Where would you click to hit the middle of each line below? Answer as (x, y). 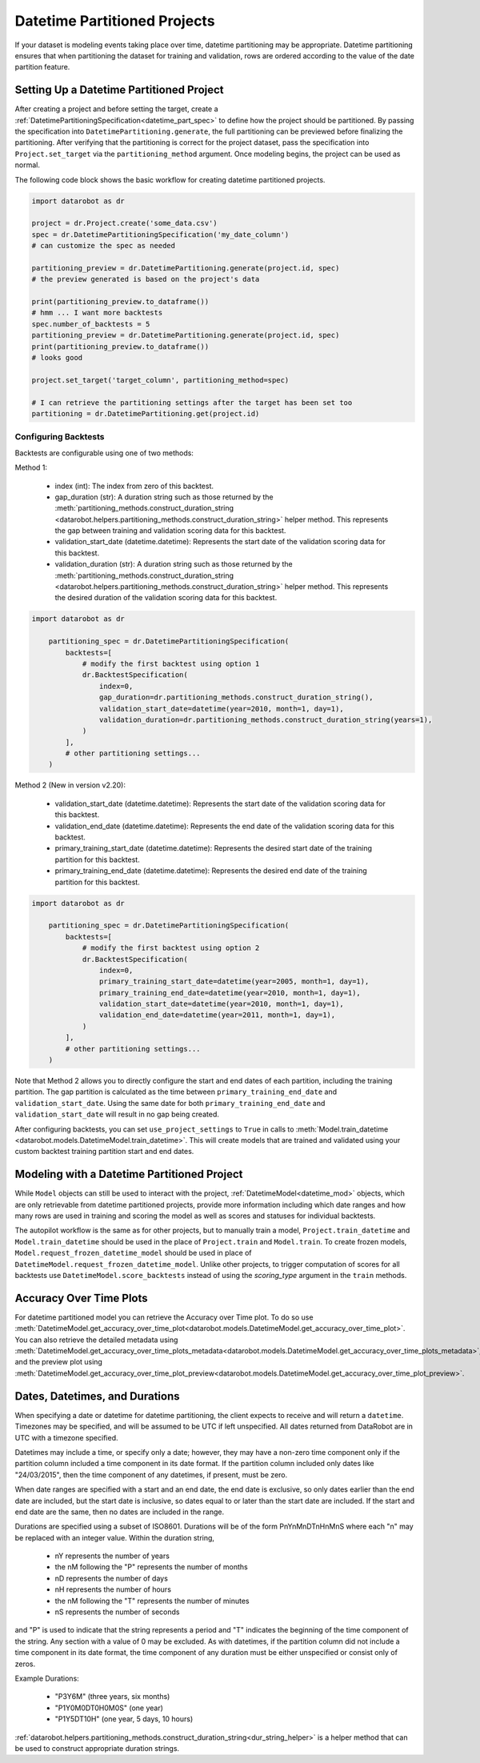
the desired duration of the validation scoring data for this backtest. (166, 598)
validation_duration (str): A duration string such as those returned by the (174, 564)
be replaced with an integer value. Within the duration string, (115, 1537)
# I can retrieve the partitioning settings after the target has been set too (192, 403)
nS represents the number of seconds (117, 1612)
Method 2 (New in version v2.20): (70, 785)
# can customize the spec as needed (104, 246)
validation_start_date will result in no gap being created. (117, 1114)
